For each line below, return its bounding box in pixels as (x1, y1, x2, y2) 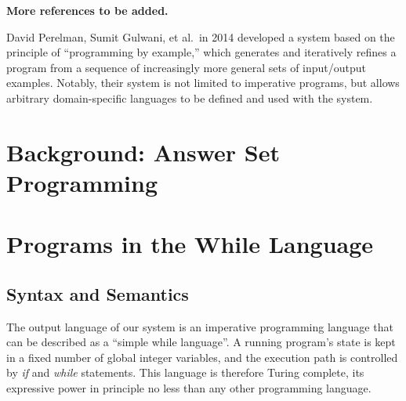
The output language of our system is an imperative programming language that (6, 318, 393, 334)
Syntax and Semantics (6, 281, 189, 305)
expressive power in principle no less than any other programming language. (6, 380, 372, 396)
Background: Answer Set (6, 135, 280, 168)
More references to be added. (6, 2, 169, 18)
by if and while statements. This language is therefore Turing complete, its (6, 364, 364, 381)
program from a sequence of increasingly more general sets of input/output (6, 59, 367, 75)
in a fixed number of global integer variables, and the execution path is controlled (6, 349, 398, 365)
